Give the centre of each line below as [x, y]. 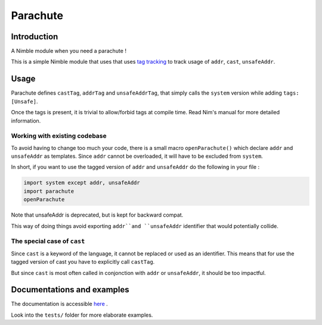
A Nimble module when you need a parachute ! [69, 51]
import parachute [49, 191]
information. [26, 121]
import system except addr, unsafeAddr [82, 183]
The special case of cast [48, 241]
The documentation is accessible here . [60, 304]
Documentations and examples [70, 290]
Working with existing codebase [59, 136]
